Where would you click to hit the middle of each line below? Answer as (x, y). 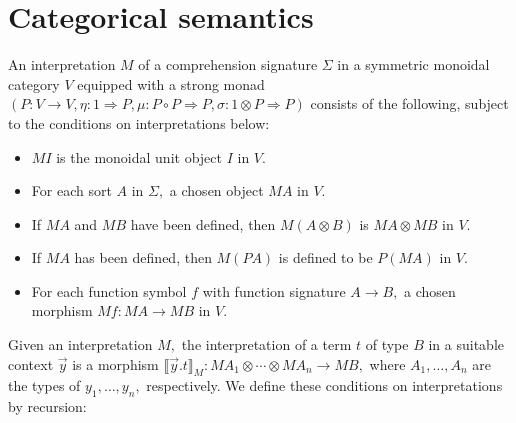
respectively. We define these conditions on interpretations (324, 385)
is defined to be (325, 257)
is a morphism (115, 363)
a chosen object (216, 190)
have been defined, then (203, 223)
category (34, 83)
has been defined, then (143, 257)
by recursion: (47, 406)
